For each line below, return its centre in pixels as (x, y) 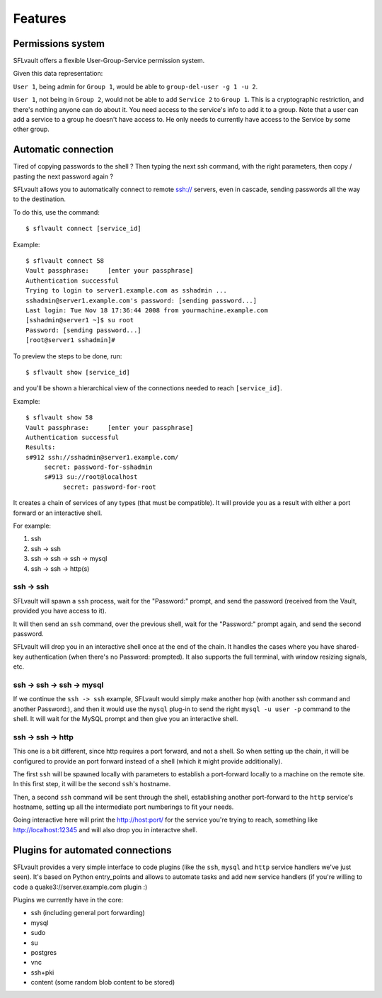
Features (40, 18)
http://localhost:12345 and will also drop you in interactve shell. (105, 829)
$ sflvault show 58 (59, 418)
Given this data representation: (58, 74)
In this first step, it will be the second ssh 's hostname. (92, 784)
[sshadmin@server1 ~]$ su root (80, 320)
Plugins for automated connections (92, 850)
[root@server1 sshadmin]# (71, 340)
